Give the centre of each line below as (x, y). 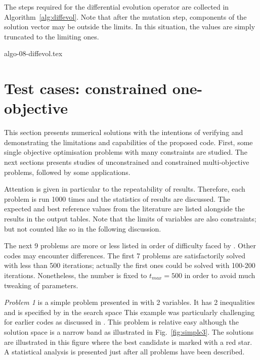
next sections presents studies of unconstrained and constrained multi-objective (127, 162)
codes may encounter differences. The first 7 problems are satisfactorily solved (125, 255)
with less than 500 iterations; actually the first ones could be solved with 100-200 (130, 265)
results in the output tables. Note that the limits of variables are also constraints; (130, 219)
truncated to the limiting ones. (52, 36)
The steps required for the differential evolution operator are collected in (117, 7)
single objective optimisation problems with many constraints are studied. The (126, 152)
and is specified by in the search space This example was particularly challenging (129, 312)
